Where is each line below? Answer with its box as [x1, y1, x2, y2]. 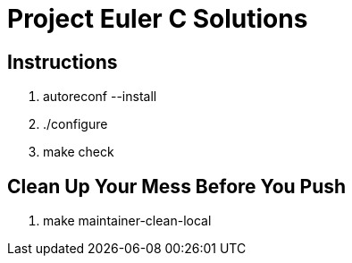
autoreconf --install [43, 89, 157, 105]
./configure [43, 116, 108, 132]
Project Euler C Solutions [7, 4, 308, 34]
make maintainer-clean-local [43, 213, 212, 229]
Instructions [7, 50, 118, 73]
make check [43, 144, 114, 160]
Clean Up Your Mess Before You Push [7, 174, 347, 198]
